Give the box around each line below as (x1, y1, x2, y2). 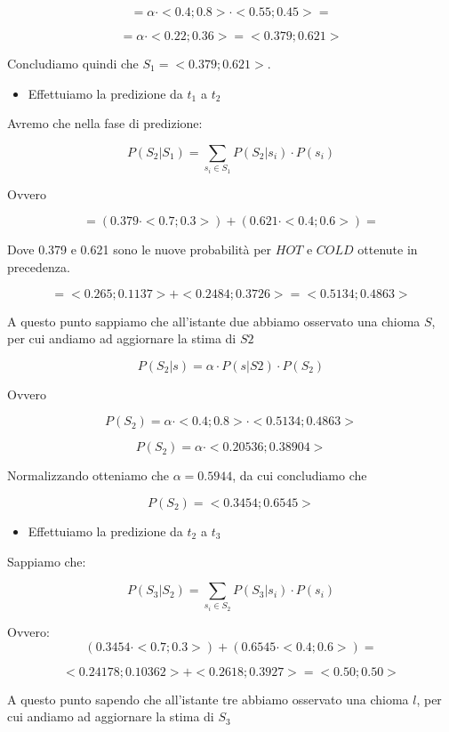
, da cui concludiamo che (232, 466, 367, 485)
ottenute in (357, 240, 418, 259)
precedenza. (7, 257, 70, 276)
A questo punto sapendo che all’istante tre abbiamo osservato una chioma (7, 689, 409, 708)
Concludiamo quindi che (7, 54, 139, 72)
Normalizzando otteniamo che (7, 466, 170, 485)
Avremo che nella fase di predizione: (7, 114, 203, 133)
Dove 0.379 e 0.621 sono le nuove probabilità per (7, 240, 272, 259)
